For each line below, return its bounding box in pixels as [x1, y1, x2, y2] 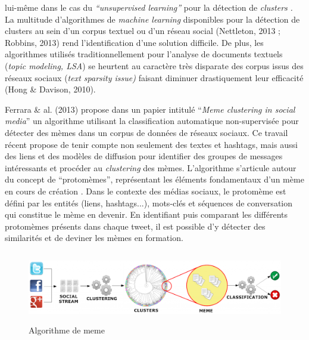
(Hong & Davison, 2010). [5, 83, 96, 95]
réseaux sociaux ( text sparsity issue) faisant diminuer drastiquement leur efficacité [5, 71, 304, 84]
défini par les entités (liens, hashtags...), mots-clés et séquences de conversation [5, 196, 292, 209]
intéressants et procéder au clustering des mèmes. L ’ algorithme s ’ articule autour [5, 161, 296, 174]
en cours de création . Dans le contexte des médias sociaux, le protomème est [5, 184, 286, 197]
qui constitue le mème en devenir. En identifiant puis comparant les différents [5, 208, 288, 221]
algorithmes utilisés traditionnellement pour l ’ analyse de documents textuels [5, 48, 283, 60]
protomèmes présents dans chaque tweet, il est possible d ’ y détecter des [5, 220, 266, 232]
